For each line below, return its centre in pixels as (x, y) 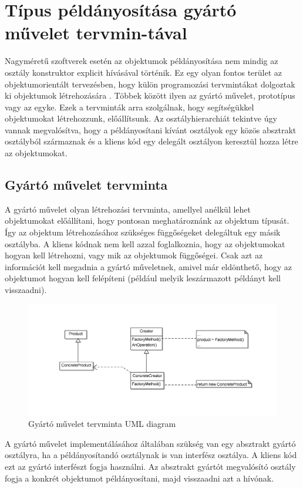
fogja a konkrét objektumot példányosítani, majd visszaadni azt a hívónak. (139, 478)
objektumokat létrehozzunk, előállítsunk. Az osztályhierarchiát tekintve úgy (141, 118)
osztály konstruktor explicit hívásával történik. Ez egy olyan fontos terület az (143, 72)
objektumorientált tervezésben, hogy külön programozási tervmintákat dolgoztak (150, 84)
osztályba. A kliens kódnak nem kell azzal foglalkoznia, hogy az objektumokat (145, 243)
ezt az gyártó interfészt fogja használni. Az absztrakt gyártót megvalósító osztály (150, 467)
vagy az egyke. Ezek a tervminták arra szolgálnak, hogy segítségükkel (129, 107)
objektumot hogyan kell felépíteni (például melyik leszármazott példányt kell (143, 278)
